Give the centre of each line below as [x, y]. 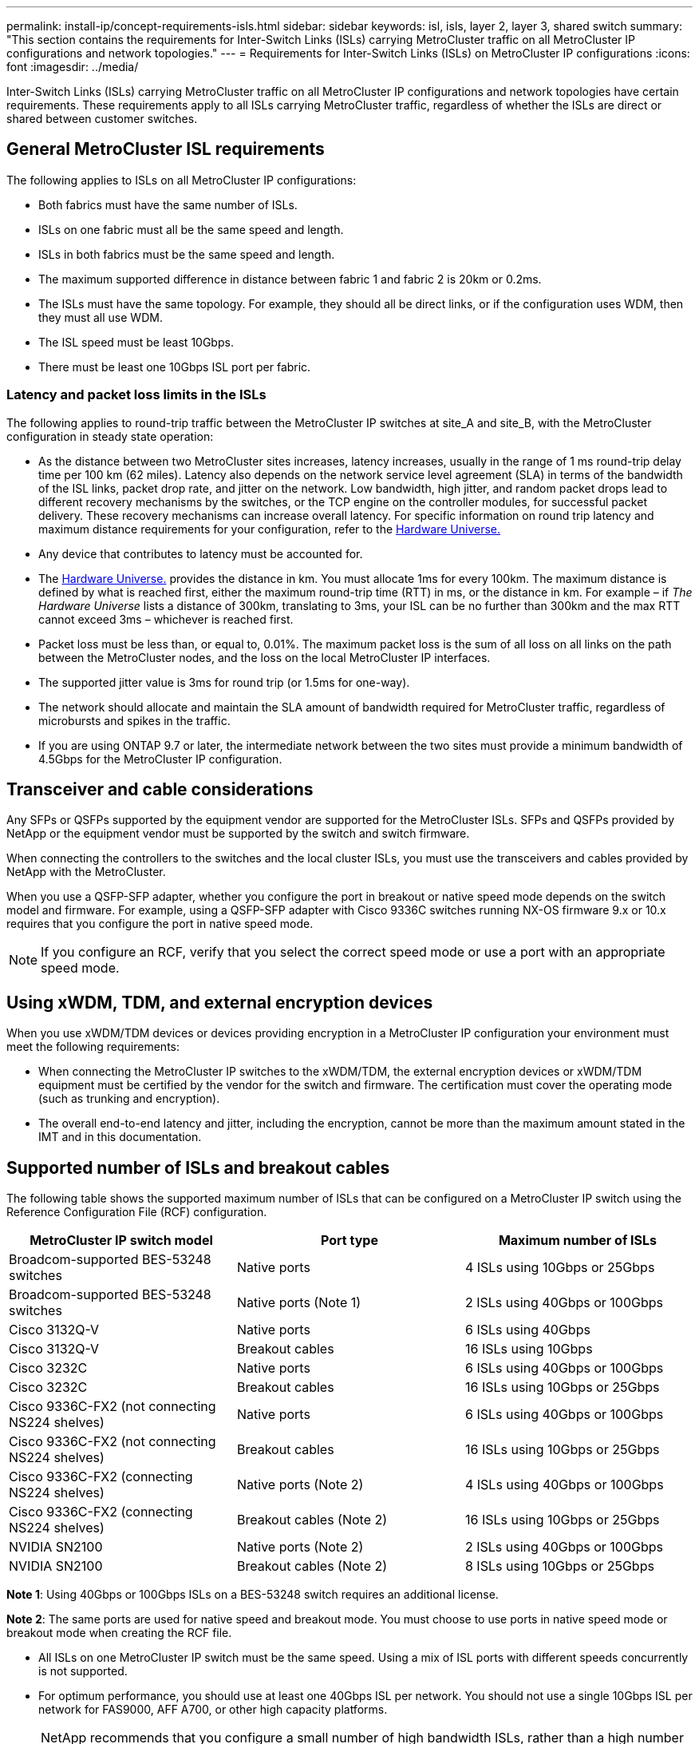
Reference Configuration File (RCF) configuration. [137, 1212]
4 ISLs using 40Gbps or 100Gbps [564, 1485]
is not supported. [83, 1671]
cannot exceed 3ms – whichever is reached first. [166, 619]
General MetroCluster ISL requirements [166, 149]
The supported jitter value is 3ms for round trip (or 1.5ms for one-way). [224, 682]
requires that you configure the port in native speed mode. [160, 924]
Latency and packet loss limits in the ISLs [136, 395]
